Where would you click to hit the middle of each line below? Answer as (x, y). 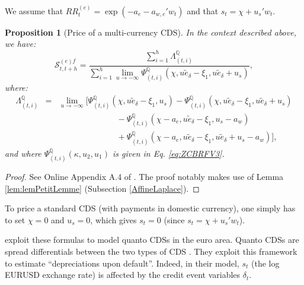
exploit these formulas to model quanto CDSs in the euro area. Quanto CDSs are (152, 240)
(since (174, 219)
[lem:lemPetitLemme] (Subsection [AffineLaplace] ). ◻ (102, 188)
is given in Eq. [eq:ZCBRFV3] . (168, 153)
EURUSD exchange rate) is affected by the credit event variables (123, 275)
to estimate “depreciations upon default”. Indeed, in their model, (122, 263)
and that (203, 10)
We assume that (34, 10)
